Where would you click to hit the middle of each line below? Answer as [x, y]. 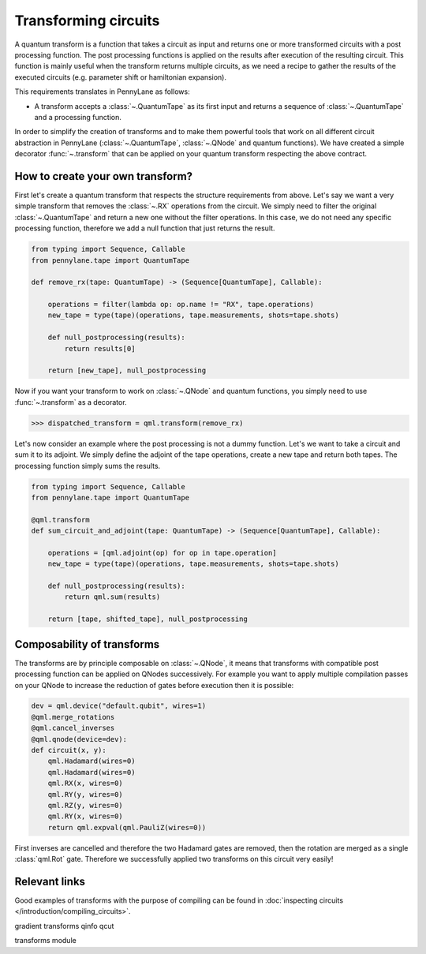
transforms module [45, 941]
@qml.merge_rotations [73, 717]
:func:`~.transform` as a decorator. [71, 402]
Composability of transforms [87, 644]
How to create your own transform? [104, 176]
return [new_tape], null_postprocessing [127, 370]
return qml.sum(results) [112, 597]
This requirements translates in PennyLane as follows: [102, 92]
